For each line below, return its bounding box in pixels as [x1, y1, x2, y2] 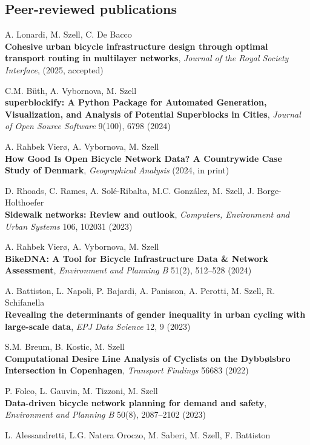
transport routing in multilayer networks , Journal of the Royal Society [5, 52, 289, 64]
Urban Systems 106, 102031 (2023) [5, 219, 133, 232]
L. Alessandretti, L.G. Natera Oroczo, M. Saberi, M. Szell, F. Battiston [5, 428, 271, 441]
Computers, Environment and [179, 207, 290, 220]
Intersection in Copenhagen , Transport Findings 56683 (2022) [5, 364, 249, 376]
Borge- [257, 184, 282, 196]
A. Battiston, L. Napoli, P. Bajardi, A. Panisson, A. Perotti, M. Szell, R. [5, 284, 275, 296]
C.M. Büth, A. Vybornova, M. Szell [5, 84, 137, 96]
